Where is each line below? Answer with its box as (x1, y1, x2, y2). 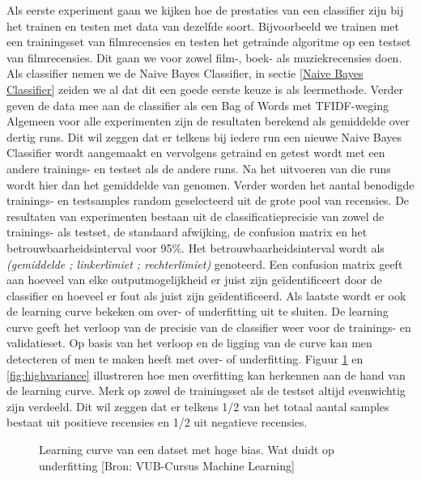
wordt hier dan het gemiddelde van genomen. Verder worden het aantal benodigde (6, 176, 415, 193)
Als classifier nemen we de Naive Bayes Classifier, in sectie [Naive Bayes (6, 65, 364, 82)
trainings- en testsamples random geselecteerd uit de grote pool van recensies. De (6, 192, 410, 209)
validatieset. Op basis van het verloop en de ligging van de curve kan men (6, 334, 372, 351)
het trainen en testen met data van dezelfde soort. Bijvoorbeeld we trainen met (6, 17, 400, 34)
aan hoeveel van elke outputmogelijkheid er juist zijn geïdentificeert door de (6, 271, 382, 288)
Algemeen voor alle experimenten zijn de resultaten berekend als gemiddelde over (6, 113, 410, 130)
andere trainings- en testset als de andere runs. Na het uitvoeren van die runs (6, 159, 391, 176)
